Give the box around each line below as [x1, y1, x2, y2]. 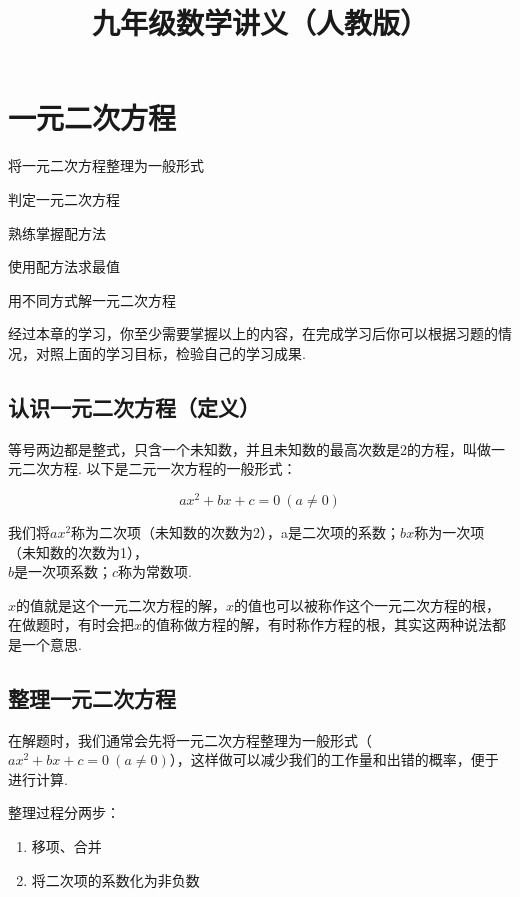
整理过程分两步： [8, 802, 120, 823]
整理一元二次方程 [8, 682, 176, 713]
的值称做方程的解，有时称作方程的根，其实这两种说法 [142, 614, 493, 635]
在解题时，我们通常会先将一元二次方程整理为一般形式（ [8, 729, 372, 750]
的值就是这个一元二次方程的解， [16, 594, 227, 615]
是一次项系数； [14, 561, 113, 582]
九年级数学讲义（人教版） [91, 2, 428, 43]
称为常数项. [118, 561, 192, 582]
